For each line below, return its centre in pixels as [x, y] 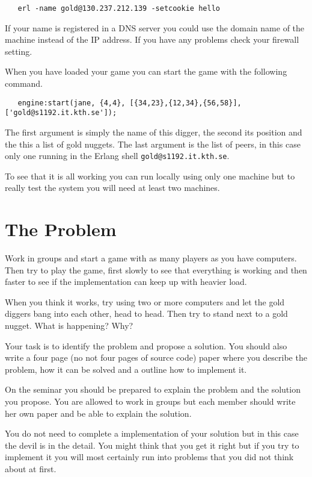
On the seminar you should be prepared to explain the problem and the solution [153, 389]
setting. [19, 51]
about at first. [31, 469]
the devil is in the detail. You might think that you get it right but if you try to [152, 445]
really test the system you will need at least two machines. [112, 188]
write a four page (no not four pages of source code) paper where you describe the [156, 357]
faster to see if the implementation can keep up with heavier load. [126, 282]
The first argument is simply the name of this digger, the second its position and [154, 132]
